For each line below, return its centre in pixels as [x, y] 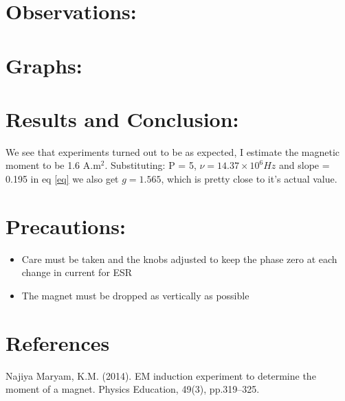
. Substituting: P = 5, [151, 165]
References [58, 342]
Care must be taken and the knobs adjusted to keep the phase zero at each [179, 259]
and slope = [304, 165]
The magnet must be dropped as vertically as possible [135, 295]
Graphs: [44, 65]
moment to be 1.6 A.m [53, 165]
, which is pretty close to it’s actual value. [249, 179]
